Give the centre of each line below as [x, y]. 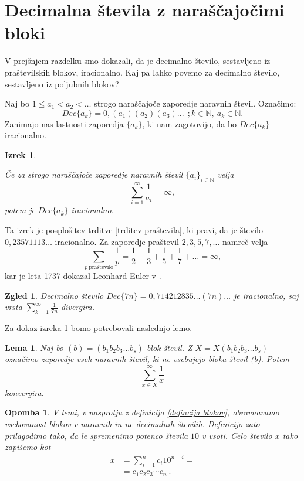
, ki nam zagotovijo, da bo [190, 123]
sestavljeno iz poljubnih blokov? [62, 83]
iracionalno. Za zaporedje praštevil [117, 241]
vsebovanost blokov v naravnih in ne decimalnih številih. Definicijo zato [132, 424]
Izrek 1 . [21, 154]
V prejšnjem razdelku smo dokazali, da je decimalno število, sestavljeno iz [138, 61]
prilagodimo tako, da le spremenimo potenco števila [97, 435]
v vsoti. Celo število [237, 435]
